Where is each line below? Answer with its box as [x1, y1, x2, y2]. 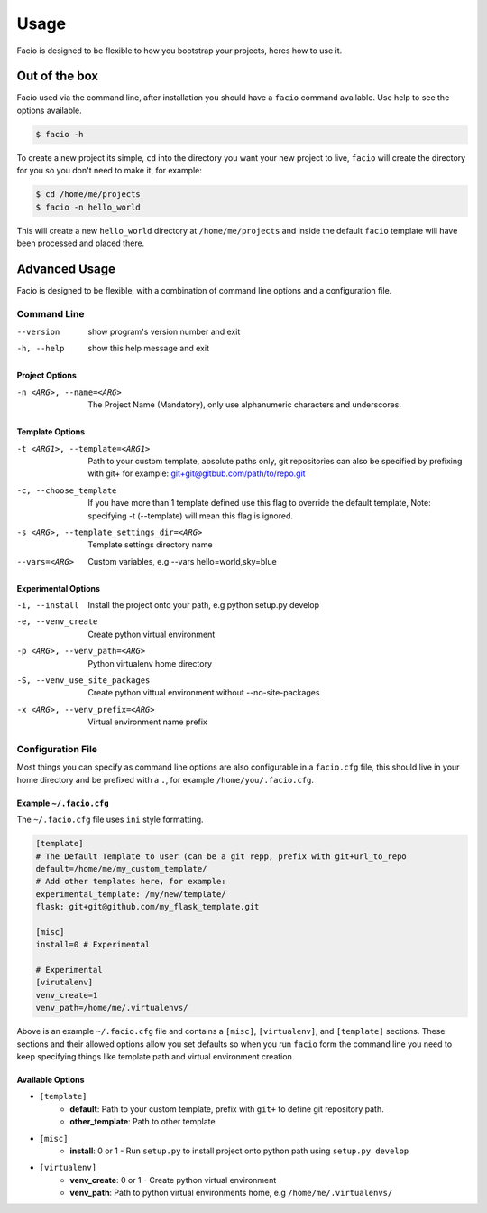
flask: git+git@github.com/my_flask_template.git [35, 901, 260, 912]
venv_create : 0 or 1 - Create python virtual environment [69, 1174, 277, 1185]
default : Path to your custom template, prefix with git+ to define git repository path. [69, 1103, 384, 1115]
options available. [16, 105, 83, 116]
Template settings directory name [87, 539, 213, 550]
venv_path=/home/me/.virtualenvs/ [35, 1003, 188, 1013]
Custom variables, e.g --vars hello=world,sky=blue [87, 555, 277, 566]
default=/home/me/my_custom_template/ [35, 863, 207, 873]
